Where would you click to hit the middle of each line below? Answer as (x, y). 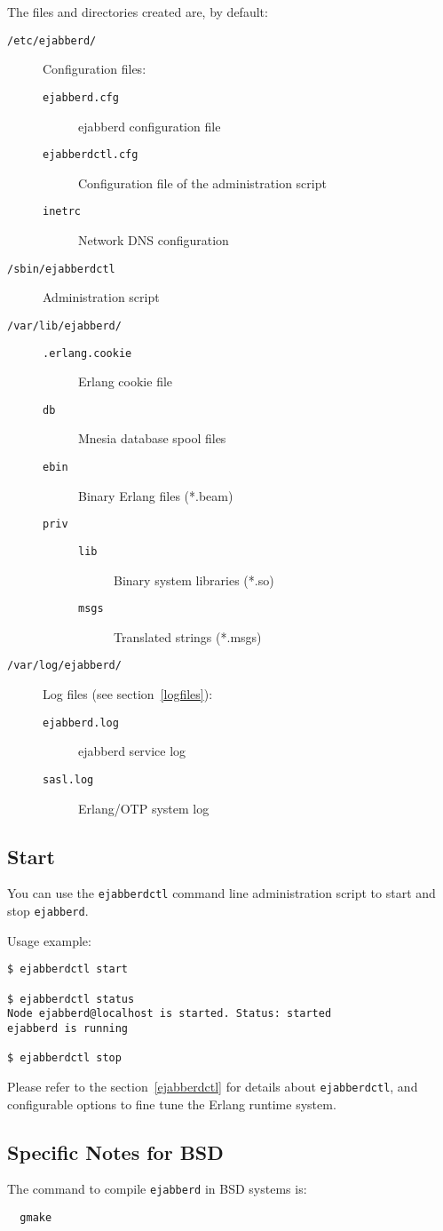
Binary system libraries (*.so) (194, 580)
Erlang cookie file (126, 381)
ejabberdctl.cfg (91, 155)
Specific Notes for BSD (115, 1152)
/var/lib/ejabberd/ (64, 326)
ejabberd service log (132, 751)
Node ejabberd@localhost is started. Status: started (170, 1014)
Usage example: (49, 940)
